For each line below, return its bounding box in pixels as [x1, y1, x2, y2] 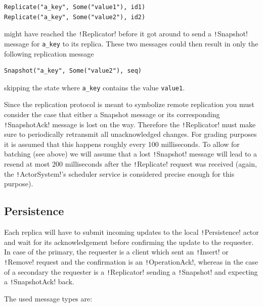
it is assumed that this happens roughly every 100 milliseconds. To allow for [4, 138, 240, 149]
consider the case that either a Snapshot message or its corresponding [4, 109, 220, 119]
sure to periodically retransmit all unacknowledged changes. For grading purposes [4, 129, 257, 139]
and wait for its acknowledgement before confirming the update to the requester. [4, 236, 254, 247]
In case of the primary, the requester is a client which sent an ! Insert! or [4, 246, 229, 257]
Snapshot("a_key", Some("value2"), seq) [4, 67, 142, 75]
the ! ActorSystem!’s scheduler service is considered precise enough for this [4, 168, 235, 179]
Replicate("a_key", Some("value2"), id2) [4, 13, 146, 21]
